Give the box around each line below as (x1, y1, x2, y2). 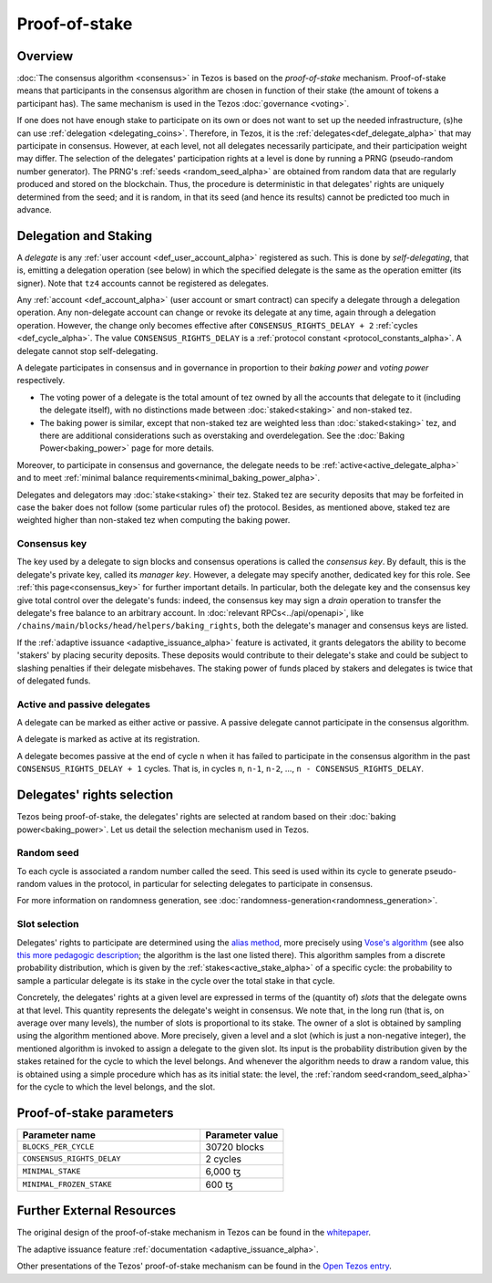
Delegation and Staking (16, 228, 153, 244)
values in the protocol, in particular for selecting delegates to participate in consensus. (47, 879, 374, 890)
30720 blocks (205, 1141, 264, 1153)
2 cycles (205, 1153, 241, 1165)
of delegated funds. (16, 675, 91, 686)
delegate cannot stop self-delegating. (16, 345, 159, 356)
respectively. (16, 375, 66, 386)
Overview (16, 48, 74, 64)
